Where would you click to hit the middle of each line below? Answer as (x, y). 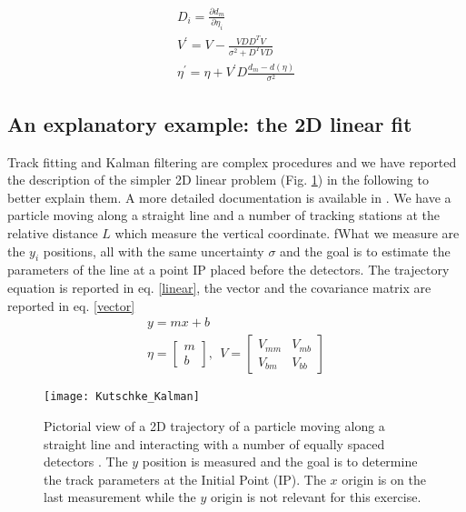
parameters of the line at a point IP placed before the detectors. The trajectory (228, 270)
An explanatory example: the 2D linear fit (210, 123)
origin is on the (384, 479)
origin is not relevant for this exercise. (316, 497)
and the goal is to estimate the (365, 251)
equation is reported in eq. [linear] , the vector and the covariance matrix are (219, 288)
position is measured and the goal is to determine (280, 462)
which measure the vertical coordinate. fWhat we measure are (287, 233)
